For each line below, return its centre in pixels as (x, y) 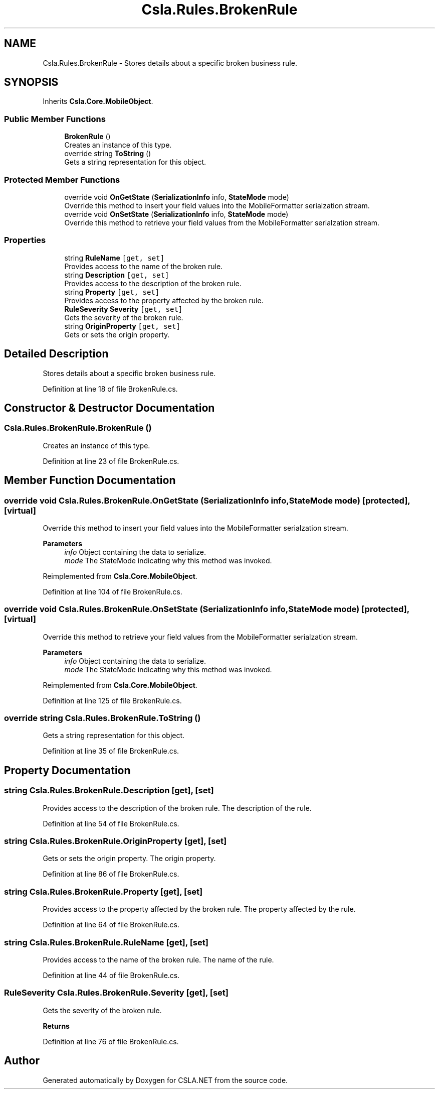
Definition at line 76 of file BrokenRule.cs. (111, 1041)
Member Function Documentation (90, 480)
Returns (56, 1026)
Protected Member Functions (62, 179)
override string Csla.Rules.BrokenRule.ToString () (102, 718)
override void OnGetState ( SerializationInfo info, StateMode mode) (177, 197)
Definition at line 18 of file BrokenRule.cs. (110, 389)
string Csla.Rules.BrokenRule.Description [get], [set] (109, 791)
